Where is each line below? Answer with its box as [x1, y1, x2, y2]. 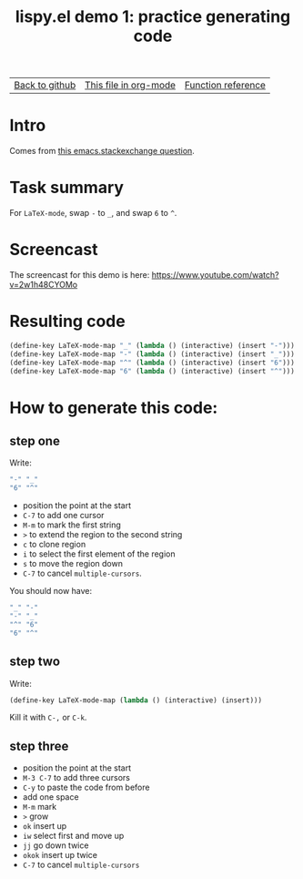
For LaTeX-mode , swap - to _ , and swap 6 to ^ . [9, 208, 177, 219]
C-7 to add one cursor [22, 510, 105, 521]
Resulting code [9, 312, 126, 332]
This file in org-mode [85, 79, 176, 92]
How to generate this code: [9, 397, 218, 418]
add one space [22, 792, 79, 802]
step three [9, 738, 69, 753]
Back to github [14, 79, 76, 92]
